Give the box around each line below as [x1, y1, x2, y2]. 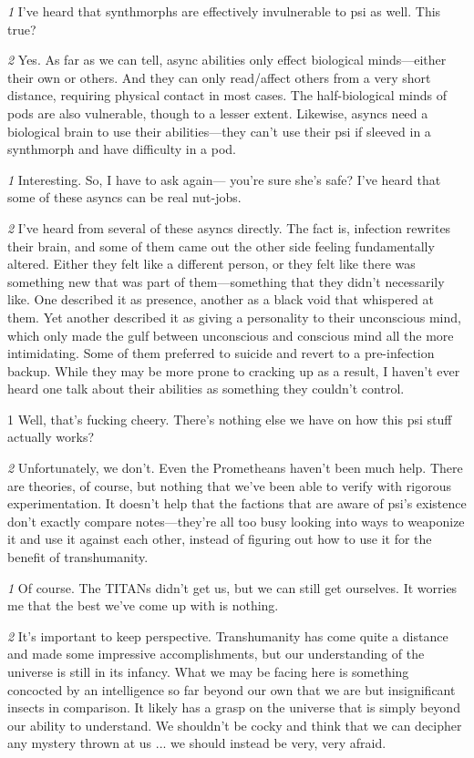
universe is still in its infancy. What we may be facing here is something [7, 662, 409, 681]
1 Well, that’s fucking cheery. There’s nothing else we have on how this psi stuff [7, 409, 452, 428]
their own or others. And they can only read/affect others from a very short [7, 67, 431, 87]
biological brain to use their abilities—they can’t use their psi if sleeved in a [7, 121, 431, 140]
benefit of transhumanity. [7, 548, 149, 567]
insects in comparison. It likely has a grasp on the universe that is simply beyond [7, 698, 460, 717]
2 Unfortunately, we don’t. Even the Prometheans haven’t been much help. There [7, 458, 463, 477]
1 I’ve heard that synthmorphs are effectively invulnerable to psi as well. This [7, 2, 441, 20]
